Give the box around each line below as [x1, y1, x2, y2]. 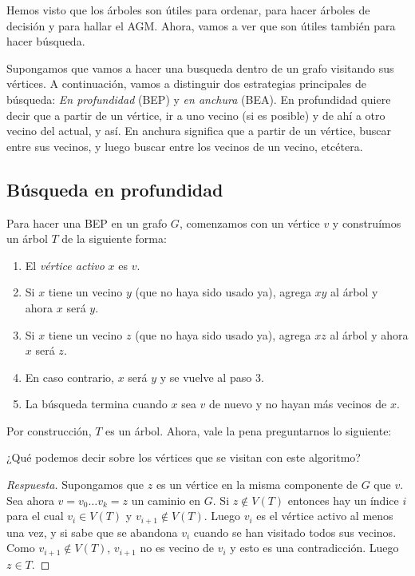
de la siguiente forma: [61, 230, 167, 247]
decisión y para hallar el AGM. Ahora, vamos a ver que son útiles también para [6, 17, 396, 34]
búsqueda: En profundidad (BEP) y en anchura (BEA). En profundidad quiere [6, 90, 391, 107]
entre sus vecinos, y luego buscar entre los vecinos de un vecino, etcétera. [6, 137, 363, 154]
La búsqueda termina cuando [25, 395, 168, 412]
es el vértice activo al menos [256, 507, 393, 524]
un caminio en [131, 491, 201, 508]
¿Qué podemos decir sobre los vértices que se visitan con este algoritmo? [6, 449, 361, 466]
